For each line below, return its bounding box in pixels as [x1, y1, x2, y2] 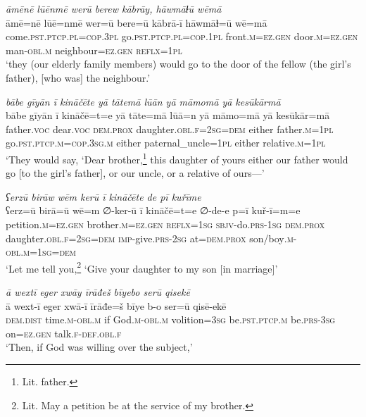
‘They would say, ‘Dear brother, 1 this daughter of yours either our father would [6, 149, 348, 166]
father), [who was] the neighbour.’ [6, 70, 151, 85]
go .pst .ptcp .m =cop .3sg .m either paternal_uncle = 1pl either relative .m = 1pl [6, 135, 326, 150]
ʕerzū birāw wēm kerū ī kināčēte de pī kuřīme [6, 189, 201, 204]
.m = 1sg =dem [20, 244, 77, 259]
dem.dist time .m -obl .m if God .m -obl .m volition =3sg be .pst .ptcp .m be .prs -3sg [6, 312, 336, 327]
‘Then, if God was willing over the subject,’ [6, 340, 193, 354]
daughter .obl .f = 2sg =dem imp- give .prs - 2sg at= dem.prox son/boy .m [6, 230, 294, 245]
